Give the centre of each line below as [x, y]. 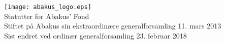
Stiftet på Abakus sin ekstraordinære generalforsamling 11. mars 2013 [113, 26]
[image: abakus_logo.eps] [48, 7]
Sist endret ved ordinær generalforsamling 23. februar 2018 [95, 35]
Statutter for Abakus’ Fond [47, 16]
